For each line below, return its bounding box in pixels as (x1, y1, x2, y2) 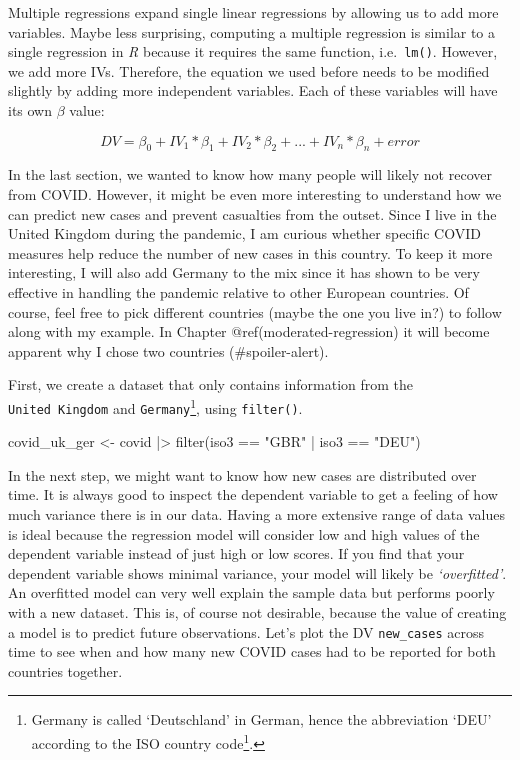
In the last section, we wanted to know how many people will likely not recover (8, 164, 492, 185)
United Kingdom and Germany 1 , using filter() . (8, 394, 303, 418)
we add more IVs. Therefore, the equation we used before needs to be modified (8, 60, 490, 81)
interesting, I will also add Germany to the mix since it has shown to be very (8, 262, 480, 283)
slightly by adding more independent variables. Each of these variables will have (8, 80, 498, 101)
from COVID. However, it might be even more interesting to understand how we (8, 184, 502, 205)
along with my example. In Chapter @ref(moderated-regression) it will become (8, 321, 490, 342)
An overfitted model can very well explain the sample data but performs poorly (8, 582, 495, 603)
